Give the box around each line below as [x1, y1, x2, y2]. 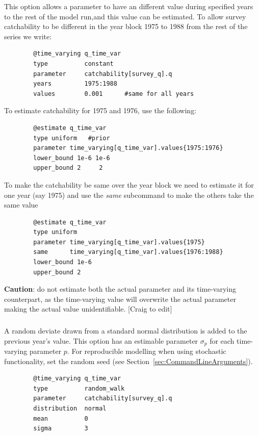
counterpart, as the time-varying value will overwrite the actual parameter [4, 293, 236, 304]
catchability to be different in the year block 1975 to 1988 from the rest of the [4, 21, 248, 32]
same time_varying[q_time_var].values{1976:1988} [33, 248, 223, 256]
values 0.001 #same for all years [33, 90, 194, 97]
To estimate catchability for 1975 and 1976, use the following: [4, 105, 197, 116]
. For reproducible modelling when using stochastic [67, 346, 226, 356]
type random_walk [33, 384, 125, 392]
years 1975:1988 [33, 80, 117, 88]
